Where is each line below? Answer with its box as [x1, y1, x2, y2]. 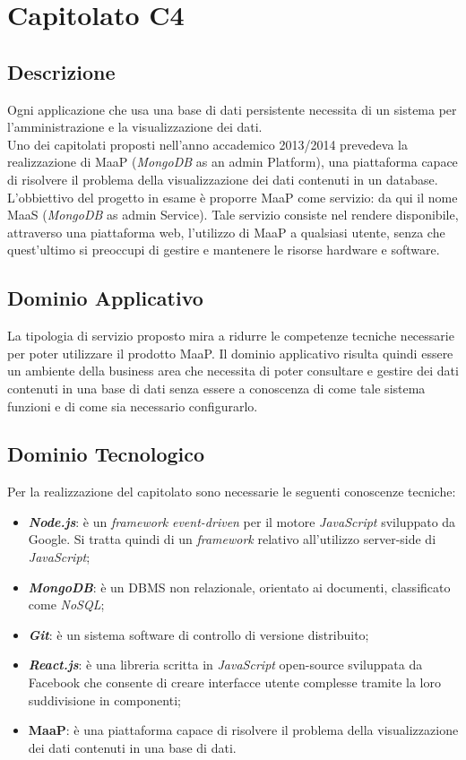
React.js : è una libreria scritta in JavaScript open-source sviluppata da [28, 655, 423, 674]
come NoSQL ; [28, 595, 105, 614]
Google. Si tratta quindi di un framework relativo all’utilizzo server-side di [28, 530, 436, 548]
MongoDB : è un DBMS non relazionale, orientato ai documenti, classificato [28, 577, 451, 596]
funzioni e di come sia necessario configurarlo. [7, 396, 258, 415]
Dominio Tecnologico [7, 440, 205, 468]
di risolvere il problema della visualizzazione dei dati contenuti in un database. [7, 169, 438, 188]
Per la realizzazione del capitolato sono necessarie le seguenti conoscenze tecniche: [7, 482, 456, 501]
